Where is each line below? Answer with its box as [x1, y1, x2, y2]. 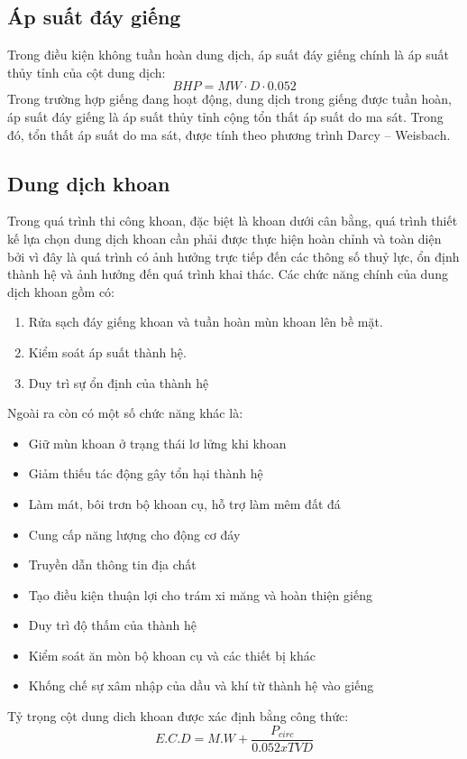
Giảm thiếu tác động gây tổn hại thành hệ [28, 464, 263, 483]
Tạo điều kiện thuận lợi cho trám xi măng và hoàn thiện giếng [28, 585, 372, 604]
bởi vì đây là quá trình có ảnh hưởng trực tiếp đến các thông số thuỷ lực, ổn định [7, 246, 460, 265]
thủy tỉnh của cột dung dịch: [7, 62, 166, 81]
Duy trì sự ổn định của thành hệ [28, 373, 209, 392]
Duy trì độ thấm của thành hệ [28, 616, 197, 634]
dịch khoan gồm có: [7, 282, 114, 301]
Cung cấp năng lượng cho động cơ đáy [28, 524, 241, 543]
